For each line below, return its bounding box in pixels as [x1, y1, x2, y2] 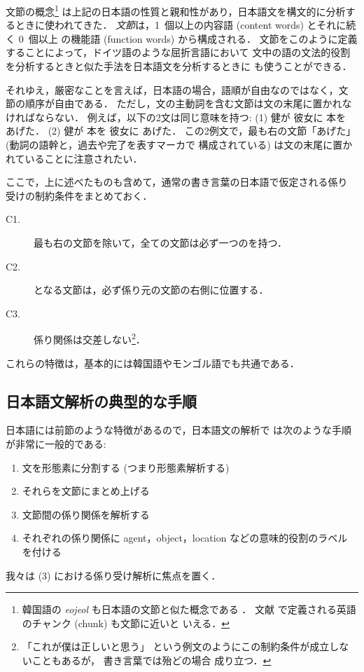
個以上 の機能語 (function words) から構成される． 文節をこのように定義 [28, 31, 358, 46]
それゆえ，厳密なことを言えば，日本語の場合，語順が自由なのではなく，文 [6, 82, 349, 97]
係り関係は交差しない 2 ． [34, 330, 146, 346]
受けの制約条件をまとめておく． [6, 188, 153, 203]
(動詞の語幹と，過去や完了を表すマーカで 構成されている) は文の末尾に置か [6, 137, 353, 151]
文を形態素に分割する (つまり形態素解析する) [22, 460, 230, 474]
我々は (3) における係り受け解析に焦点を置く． [6, 568, 221, 582]
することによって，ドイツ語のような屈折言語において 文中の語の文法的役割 [6, 45, 351, 60]
